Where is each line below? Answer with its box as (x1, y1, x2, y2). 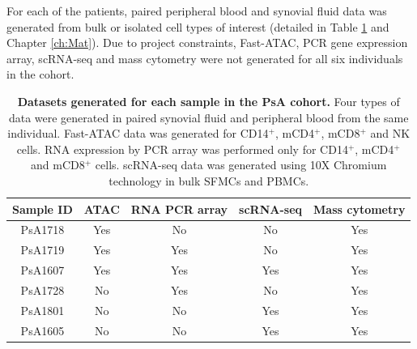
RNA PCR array (130, 200, 228, 217)
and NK (370, 125, 411, 142)
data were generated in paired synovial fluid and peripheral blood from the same (8, 109, 409, 126)
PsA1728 (20, 281, 65, 298)
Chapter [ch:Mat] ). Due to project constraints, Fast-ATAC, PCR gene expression (6, 34, 408, 51)
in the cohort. (6, 66, 74, 83)
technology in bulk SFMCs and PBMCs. (109, 172, 309, 189)
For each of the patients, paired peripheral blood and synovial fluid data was (6, 2, 387, 19)
